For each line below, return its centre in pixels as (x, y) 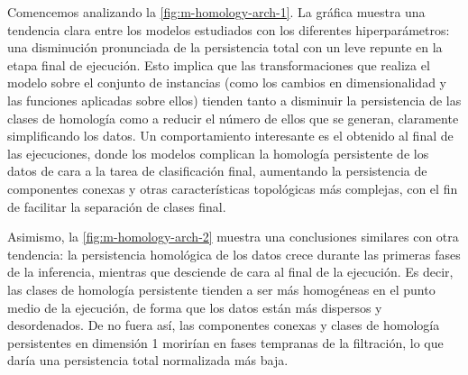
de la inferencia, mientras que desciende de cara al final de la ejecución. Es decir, (230, 272)
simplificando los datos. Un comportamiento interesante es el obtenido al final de (230, 136)
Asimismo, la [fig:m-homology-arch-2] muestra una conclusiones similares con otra (233, 237)
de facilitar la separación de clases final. (117, 206)
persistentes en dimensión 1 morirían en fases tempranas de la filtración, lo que (225, 342)
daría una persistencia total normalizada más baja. (148, 360)
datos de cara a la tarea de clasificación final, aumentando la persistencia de (217, 171)
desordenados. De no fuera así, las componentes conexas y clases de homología (224, 325)
